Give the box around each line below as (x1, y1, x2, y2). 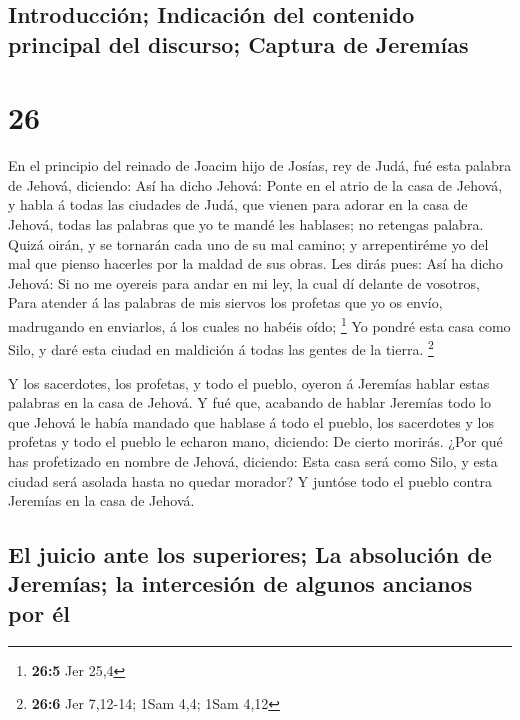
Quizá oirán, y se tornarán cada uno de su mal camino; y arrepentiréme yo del (8, 233, 489, 254)
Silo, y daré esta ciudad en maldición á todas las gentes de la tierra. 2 (8, 336, 434, 359)
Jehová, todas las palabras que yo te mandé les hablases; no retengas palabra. (8, 214, 484, 235)
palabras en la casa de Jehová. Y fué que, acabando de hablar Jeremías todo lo (8, 392, 491, 413)
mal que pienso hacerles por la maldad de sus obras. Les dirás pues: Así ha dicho (8, 253, 503, 274)
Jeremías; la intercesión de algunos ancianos (8, 568, 473, 599)
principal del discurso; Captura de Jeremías (8, 28, 469, 59)
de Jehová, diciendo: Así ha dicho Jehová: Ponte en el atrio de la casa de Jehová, (8, 174, 503, 195)
